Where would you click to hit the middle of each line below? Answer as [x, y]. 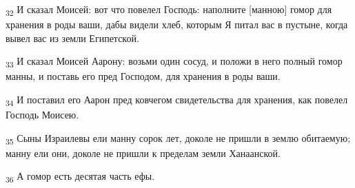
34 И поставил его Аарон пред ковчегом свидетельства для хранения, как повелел [177, 100]
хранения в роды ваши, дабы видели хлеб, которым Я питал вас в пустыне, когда [177, 24]
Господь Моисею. [42, 115]
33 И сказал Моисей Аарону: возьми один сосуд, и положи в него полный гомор [174, 62]
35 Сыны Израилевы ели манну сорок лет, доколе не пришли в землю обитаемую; [178, 138]
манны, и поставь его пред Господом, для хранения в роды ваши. [143, 76]
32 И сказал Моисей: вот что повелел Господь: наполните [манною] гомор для [169, 10]
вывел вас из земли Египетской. [72, 38]
